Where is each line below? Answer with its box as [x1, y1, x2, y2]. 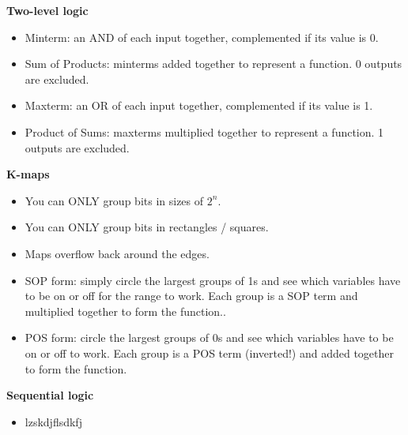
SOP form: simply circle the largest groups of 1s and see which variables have [25, 272, 401, 288]
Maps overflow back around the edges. [25, 245, 210, 261]
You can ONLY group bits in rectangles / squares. [25, 219, 269, 235]
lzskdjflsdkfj [25, 413, 82, 429]
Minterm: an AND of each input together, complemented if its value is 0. [25, 28, 379, 45]
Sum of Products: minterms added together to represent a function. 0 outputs [25, 55, 402, 72]
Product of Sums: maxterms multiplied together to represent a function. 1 [25, 123, 384, 140]
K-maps [6, 166, 50, 182]
